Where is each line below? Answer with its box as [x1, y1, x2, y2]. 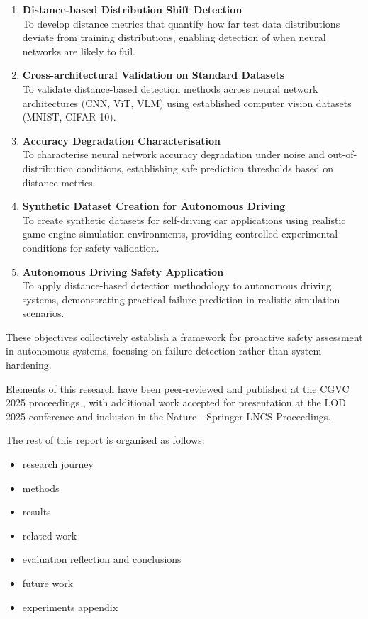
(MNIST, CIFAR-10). [22, 109, 116, 124]
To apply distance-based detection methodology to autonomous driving [22, 278, 332, 293]
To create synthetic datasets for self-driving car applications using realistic [22, 212, 346, 227]
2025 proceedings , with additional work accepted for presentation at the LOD [6, 395, 346, 410]
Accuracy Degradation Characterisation [22, 133, 221, 147]
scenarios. [22, 306, 65, 320]
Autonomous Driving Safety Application [22, 264, 224, 279]
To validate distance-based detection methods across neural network [22, 81, 318, 96]
